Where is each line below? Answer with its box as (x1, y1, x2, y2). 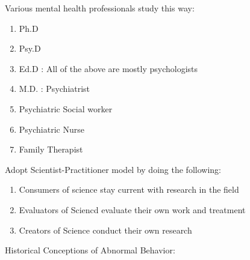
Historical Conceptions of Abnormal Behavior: (5, 244, 175, 256)
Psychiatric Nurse (19, 122, 84, 135)
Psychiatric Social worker (19, 102, 113, 115)
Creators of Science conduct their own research (19, 223, 192, 236)
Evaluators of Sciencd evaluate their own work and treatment (19, 203, 246, 216)
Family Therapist (19, 143, 83, 156)
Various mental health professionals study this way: (5, 2, 195, 14)
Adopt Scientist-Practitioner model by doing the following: (5, 163, 221, 175)
